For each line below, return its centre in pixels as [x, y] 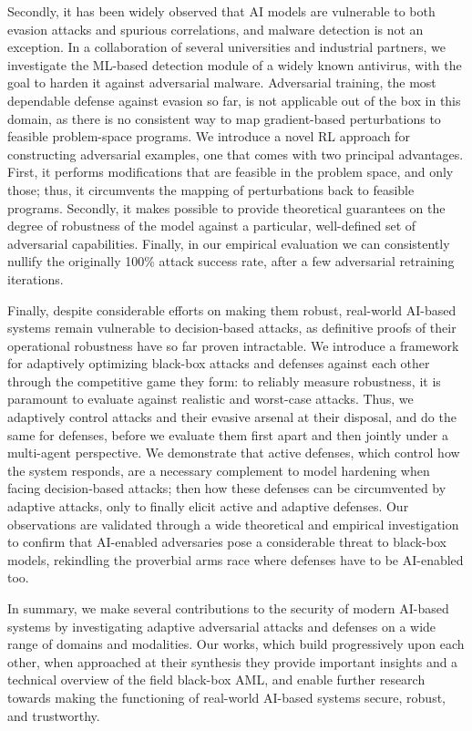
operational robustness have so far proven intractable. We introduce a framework [233, 345]
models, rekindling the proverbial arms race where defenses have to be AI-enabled [236, 559]
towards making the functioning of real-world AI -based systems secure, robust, [227, 697]
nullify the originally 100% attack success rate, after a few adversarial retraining [231, 261]
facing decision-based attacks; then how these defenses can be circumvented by [227, 488]
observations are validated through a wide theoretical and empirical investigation [233, 524]
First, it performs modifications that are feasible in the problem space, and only [231, 172]
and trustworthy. [54, 715]
